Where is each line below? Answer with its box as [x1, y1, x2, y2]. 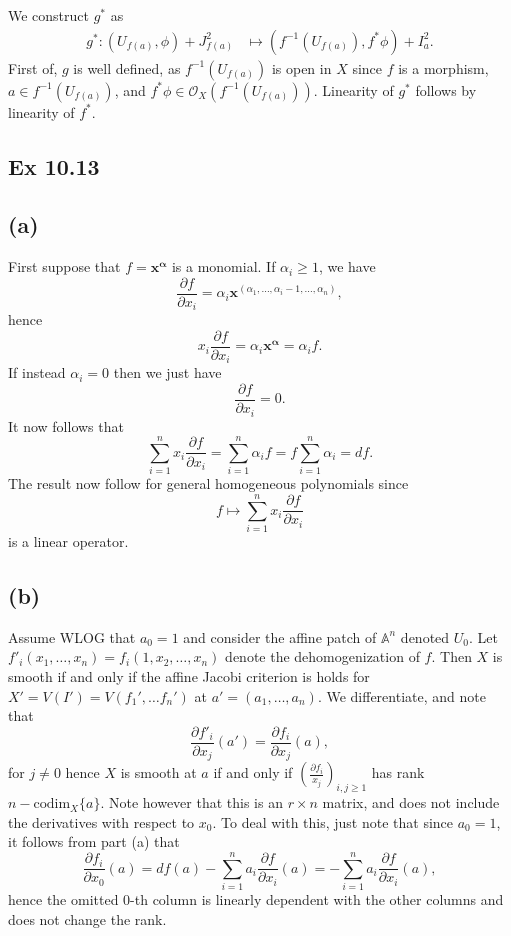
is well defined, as [73, 57, 181, 78]
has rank [371, 762, 425, 783]
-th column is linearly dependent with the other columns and [130, 888, 504, 909]
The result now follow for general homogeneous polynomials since [8, 473, 409, 494]
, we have [318, 256, 376, 277]
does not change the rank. [8, 908, 167, 929]
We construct [8, 5, 90, 25]
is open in [271, 57, 332, 78]
